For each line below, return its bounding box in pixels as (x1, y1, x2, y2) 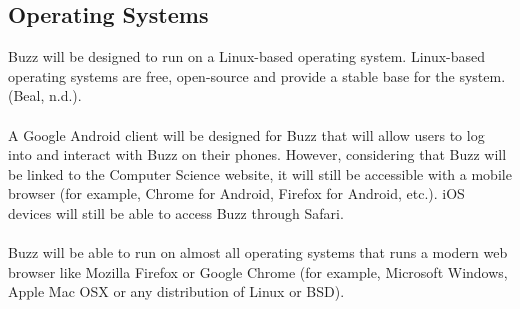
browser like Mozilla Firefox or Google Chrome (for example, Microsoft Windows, (8, 261, 508, 282)
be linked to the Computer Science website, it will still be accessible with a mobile (8, 163, 512, 184)
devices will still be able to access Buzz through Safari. (8, 202, 344, 223)
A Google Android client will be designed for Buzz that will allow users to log (8, 124, 485, 145)
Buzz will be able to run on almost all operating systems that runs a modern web (8, 242, 508, 263)
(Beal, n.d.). (8, 85, 82, 106)
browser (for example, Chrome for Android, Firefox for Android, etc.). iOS (8, 183, 465, 204)
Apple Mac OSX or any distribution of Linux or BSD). (8, 281, 345, 302)
